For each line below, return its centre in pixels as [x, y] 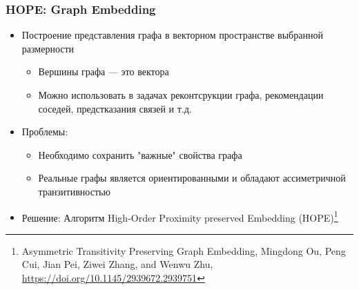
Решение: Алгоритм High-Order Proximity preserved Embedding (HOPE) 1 [180, 216]
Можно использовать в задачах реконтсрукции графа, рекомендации [181, 95]
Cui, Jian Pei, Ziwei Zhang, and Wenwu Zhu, [117, 264]
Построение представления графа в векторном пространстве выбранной [172, 35]
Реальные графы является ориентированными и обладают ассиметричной [192, 178]
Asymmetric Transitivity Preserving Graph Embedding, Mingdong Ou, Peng [184, 250]
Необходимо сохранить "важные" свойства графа [140, 154]
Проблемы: [45, 132]
